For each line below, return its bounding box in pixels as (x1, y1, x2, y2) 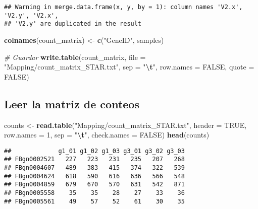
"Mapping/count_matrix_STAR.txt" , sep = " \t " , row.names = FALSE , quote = (4, 61, 254, 72)
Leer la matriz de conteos (4, 96, 139, 111)
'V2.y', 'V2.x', (4, 12, 59, 19)
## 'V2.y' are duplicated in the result (4, 20, 142, 28)
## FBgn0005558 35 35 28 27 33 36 (4, 189, 185, 197)
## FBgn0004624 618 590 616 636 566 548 (4, 172, 185, 180)
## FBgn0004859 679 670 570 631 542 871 (4, 181, 185, 188)
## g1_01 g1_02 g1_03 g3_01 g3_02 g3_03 (4, 147, 185, 155)
